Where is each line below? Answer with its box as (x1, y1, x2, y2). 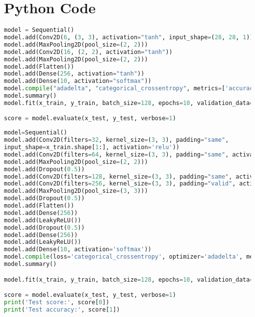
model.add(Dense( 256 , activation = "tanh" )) (4, 70, 145, 78)
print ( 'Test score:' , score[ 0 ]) (4, 298, 109, 306)
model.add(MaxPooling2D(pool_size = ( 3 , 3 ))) (4, 187, 148, 195)
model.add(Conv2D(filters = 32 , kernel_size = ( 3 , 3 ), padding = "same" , (4, 136, 229, 144)
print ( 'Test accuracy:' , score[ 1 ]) (4, 306, 120, 313)
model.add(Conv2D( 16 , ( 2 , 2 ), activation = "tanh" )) (4, 48, 173, 55)
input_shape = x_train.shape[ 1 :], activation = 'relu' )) (4, 144, 180, 151)
